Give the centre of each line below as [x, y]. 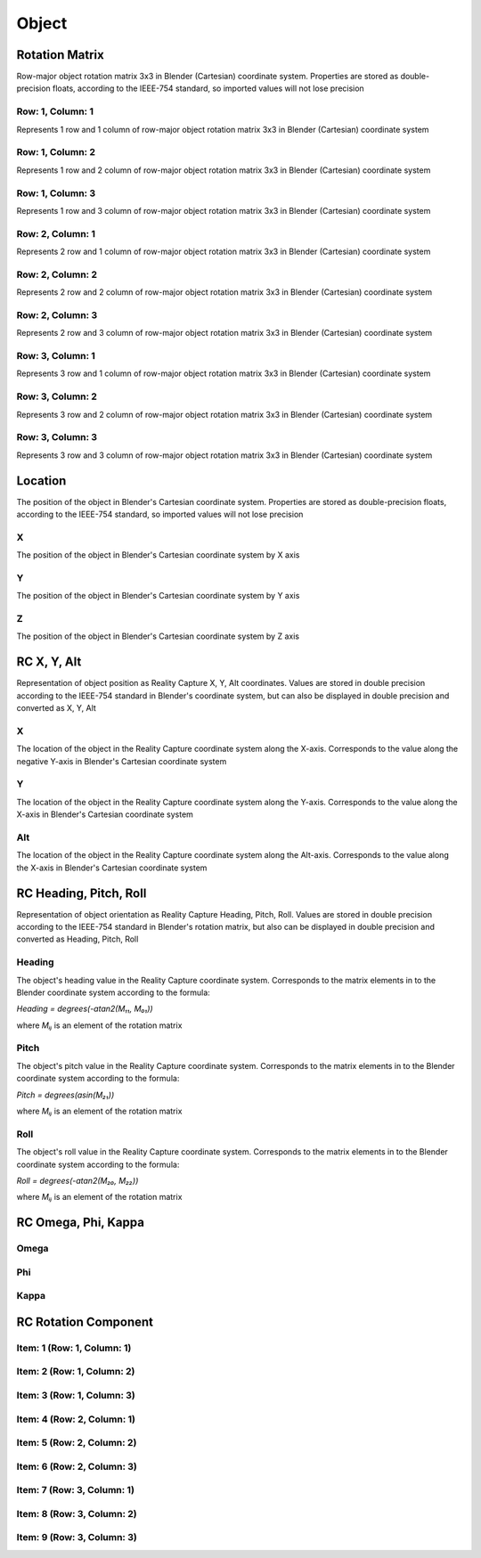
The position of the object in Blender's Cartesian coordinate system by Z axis [158, 636]
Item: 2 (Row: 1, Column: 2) [76, 1372]
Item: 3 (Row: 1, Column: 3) [76, 1395]
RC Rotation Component [85, 1321]
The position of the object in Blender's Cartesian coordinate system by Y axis [158, 596]
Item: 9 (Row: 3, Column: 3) [77, 1538]
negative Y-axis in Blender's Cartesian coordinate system [122, 761]
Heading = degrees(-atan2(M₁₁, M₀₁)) [85, 1009]
